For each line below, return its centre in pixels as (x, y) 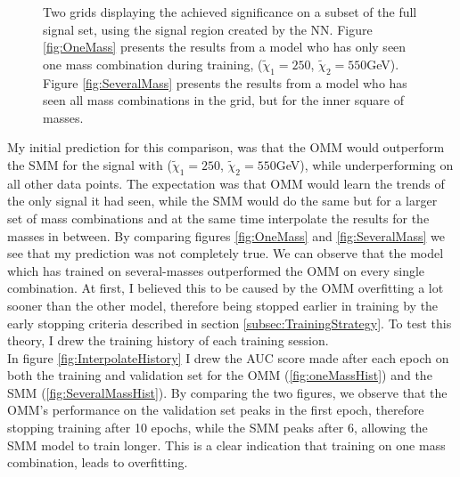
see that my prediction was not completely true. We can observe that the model (226, 253)
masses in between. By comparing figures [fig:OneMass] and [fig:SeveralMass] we (226, 235)
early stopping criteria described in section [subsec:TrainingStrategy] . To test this (230, 323)
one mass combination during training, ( (153, 64)
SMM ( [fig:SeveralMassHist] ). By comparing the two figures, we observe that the (227, 392)
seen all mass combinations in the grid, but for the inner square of (223, 100)
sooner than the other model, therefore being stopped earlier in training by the (223, 305)
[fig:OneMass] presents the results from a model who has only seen (225, 47)
